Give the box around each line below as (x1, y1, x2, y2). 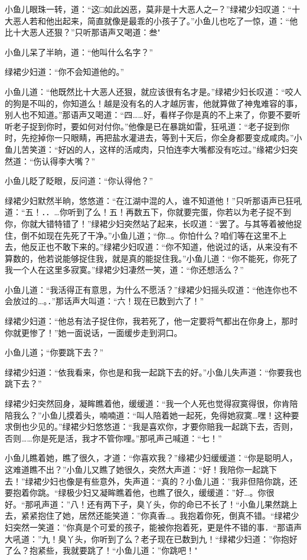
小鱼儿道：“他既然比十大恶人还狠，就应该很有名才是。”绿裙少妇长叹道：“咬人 (5, 85, 302, 97)
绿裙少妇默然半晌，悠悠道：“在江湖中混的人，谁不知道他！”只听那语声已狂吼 (5, 194, 302, 206)
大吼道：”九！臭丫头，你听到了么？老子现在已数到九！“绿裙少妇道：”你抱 (5, 532, 289, 545)
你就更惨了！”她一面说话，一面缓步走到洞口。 (5, 326, 182, 338)
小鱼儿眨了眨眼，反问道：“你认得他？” (5, 174, 153, 187)
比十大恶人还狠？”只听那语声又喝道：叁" (5, 26, 161, 38)
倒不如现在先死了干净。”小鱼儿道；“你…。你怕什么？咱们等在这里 (21, 229, 270, 241)
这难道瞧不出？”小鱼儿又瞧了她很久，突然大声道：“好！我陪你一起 (5, 463, 261, 475)
